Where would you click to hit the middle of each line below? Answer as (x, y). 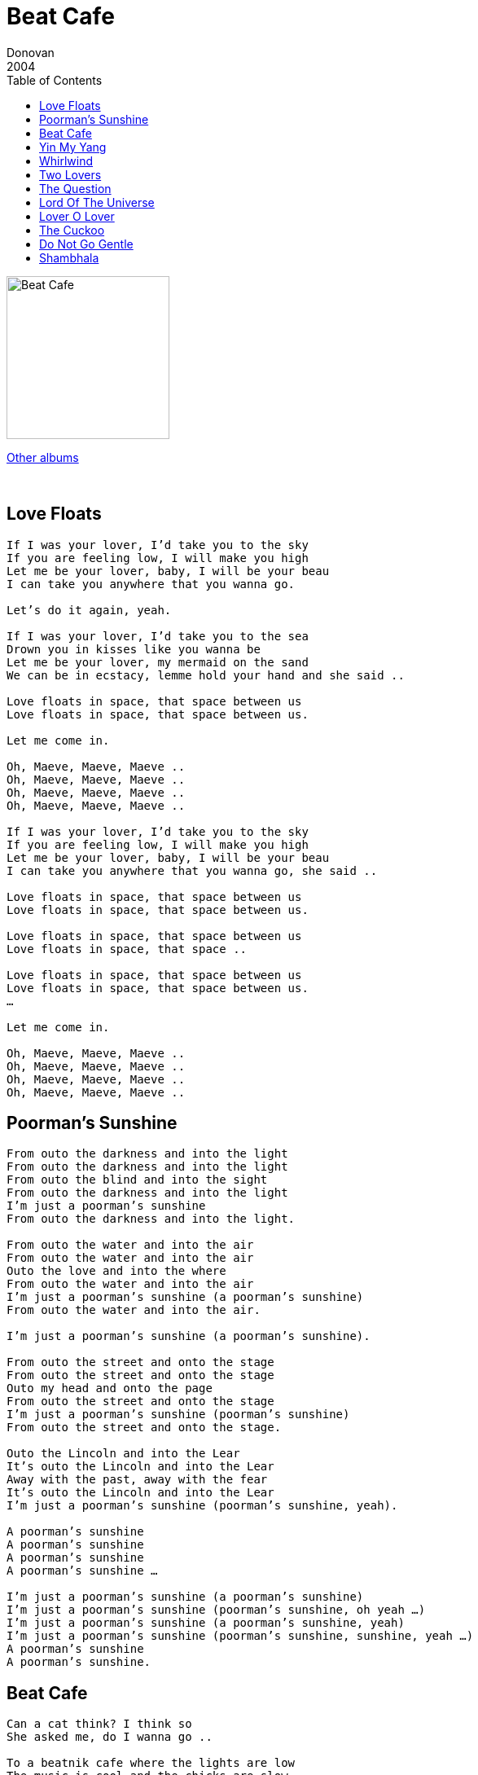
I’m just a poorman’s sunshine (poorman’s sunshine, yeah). (202, 1506)
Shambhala (69, 257)
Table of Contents (55, 80)
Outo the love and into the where (116, 1271)
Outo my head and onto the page (110, 1388)
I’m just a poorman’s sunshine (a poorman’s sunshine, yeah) (206, 1623)
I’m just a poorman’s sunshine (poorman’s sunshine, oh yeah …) (216, 1610)
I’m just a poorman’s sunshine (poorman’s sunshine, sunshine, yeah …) (240, 1636)
